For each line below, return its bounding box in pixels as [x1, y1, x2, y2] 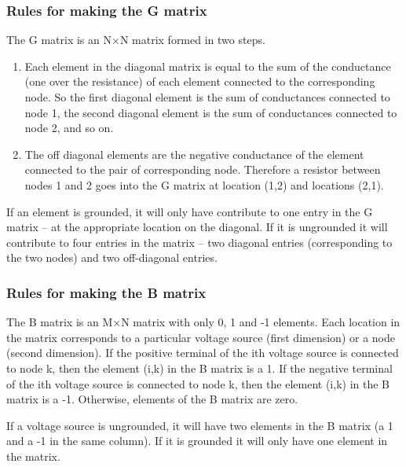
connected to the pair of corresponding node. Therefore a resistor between [24, 161, 381, 178]
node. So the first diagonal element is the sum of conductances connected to [24, 89, 390, 105]
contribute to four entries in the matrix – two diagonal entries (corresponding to [6, 233, 393, 250]
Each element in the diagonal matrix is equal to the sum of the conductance [24, 57, 391, 74]
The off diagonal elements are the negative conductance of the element [24, 145, 364, 162]
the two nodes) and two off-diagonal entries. [6, 249, 218, 266]
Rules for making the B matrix [6, 282, 207, 302]
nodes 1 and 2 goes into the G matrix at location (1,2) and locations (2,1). [24, 176, 384, 193]
